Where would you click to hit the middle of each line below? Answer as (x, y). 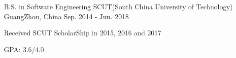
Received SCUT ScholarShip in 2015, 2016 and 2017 (83, 33)
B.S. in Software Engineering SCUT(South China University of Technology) (118, 6)
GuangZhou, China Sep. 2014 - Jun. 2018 (67, 16)
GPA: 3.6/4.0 (24, 49)
